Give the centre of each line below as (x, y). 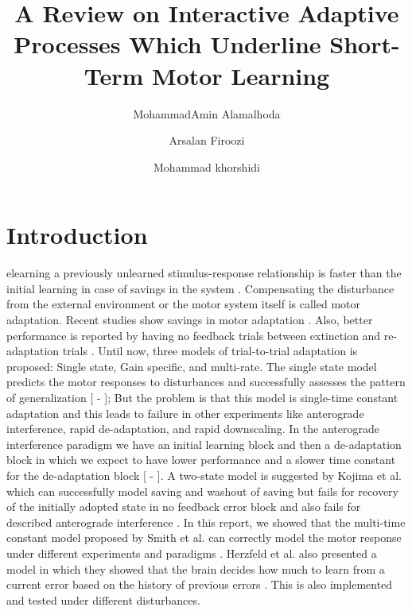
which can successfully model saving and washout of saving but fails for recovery (202, 491)
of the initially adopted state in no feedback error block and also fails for (184, 507)
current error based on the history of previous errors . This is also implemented (200, 584)
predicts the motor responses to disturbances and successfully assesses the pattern (206, 382)
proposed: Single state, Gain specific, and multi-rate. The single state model (192, 366)
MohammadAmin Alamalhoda (207, 113)
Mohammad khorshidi (207, 166)
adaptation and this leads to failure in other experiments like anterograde (185, 413)
